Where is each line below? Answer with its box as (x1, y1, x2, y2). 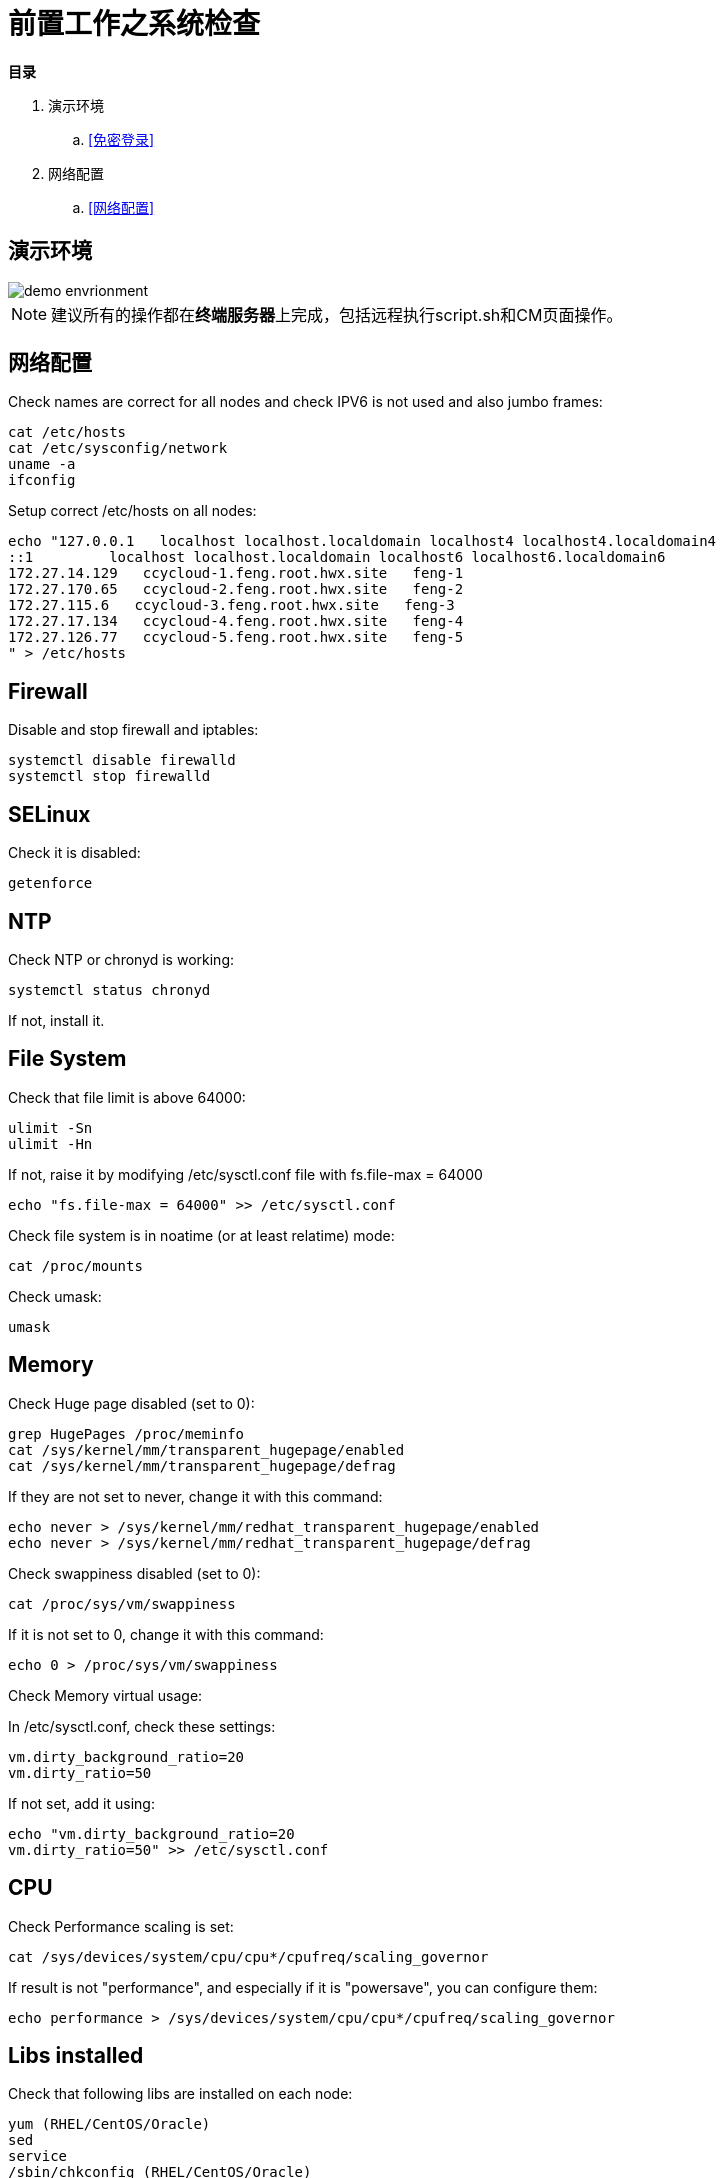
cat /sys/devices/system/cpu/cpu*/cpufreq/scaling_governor (8, 1948, 489, 1965)
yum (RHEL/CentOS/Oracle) (8, 2116, 211, 2133)
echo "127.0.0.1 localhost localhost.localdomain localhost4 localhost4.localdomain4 (8, 533, 717, 550)
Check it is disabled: (8, 844, 141, 862)
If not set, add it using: (8, 1794, 155, 1812)
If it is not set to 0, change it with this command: (8, 1625, 324, 1643)
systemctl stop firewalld (8, 768, 211, 785)
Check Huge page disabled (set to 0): (8, 1394, 255, 1412)
